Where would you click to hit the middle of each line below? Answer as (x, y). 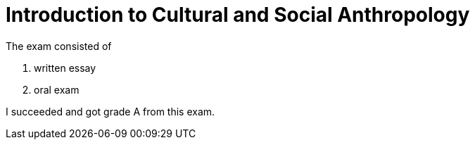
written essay (65, 68)
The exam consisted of (59, 46)
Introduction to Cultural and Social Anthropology (238, 15)
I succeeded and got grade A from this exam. (110, 111)
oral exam (57, 89)
